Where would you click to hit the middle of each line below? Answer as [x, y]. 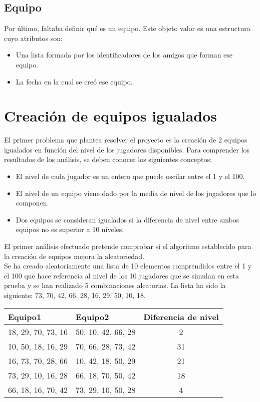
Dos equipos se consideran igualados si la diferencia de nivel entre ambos [127, 219]
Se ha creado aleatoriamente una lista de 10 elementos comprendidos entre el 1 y [128, 266]
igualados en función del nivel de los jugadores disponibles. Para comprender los [127, 149]
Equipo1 [25, 316]
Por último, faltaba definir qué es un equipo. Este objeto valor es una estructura [127, 28]
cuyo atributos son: [33, 38]
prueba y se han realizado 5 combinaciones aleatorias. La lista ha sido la [115, 285]
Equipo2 [92, 316]
